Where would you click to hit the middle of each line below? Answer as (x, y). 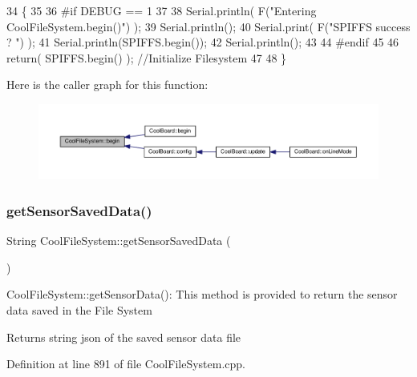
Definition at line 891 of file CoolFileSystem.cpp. (126, 364)
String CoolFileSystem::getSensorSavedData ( (119, 241)
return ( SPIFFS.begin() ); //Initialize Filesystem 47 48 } (147, 57)
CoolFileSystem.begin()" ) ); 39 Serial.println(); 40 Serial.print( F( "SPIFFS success (208, 26)
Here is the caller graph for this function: (107, 84)
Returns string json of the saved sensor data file (124, 337)
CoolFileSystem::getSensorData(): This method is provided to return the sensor (202, 294)
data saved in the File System (79, 310)
